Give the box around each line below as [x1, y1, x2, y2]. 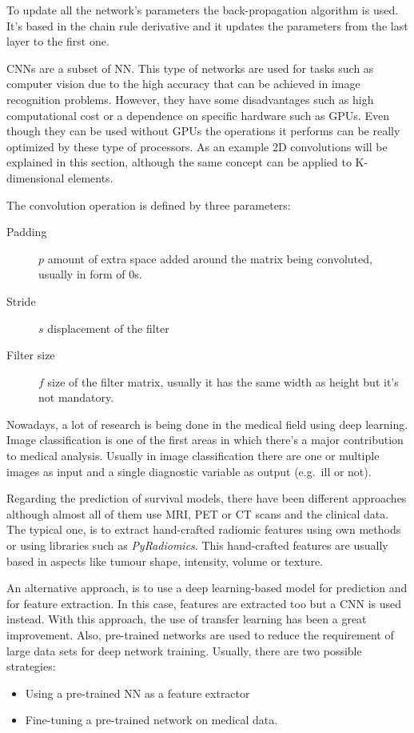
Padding [6, 223, 47, 240]
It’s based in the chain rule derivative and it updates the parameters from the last [6, 17, 408, 34]
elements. [68, 169, 113, 186]
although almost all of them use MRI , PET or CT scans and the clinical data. [6, 505, 389, 522]
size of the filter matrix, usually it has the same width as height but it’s [47, 373, 399, 390]
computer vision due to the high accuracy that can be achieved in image [6, 75, 360, 92]
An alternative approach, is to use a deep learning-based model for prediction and [6, 579, 408, 596]
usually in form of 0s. [38, 266, 142, 282]
